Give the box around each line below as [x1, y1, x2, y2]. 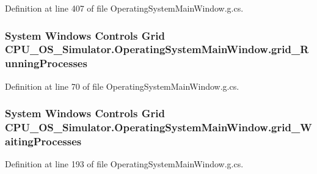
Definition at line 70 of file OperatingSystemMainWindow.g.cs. [5, 79, 239, 92]
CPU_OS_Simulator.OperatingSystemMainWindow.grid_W [5, 120, 312, 135]
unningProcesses [5, 56, 87, 71]
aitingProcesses [5, 134, 82, 149]
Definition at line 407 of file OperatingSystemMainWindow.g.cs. [5, 2, 244, 14]
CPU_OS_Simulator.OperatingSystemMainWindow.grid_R [5, 42, 309, 57]
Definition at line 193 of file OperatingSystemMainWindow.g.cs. [5, 158, 244, 170]
